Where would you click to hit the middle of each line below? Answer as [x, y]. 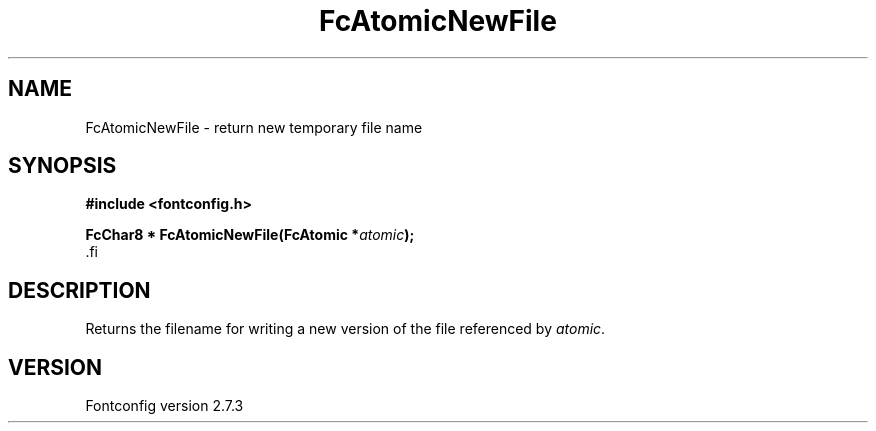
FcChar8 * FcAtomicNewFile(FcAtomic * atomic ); [250, 235]
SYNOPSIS [62, 166]
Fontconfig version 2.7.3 [164, 406]
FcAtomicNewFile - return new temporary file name [254, 127]
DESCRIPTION [79, 290]
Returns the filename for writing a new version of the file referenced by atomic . [345, 329]
